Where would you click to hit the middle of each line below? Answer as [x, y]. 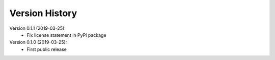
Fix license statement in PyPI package [66, 35]
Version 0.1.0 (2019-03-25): [38, 42]
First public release [47, 49]
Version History [43, 13]
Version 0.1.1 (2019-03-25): [37, 28]
